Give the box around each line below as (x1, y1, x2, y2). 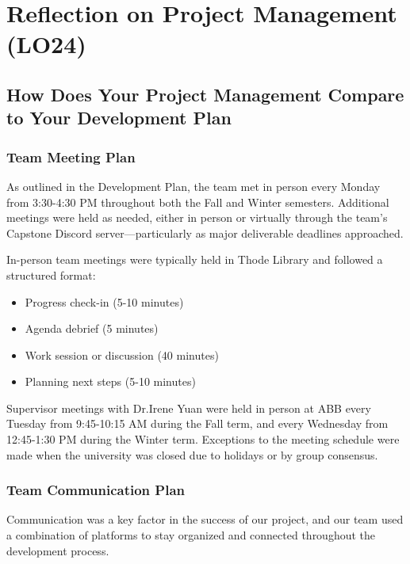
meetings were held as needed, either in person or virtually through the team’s (6, 209, 388, 226)
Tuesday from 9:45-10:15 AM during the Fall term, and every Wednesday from (6, 415, 389, 432)
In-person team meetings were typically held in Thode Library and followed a (6, 251, 383, 268)
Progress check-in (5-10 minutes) (25, 293, 184, 310)
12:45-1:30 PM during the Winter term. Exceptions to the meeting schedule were (6, 431, 400, 448)
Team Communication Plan (6, 480, 186, 500)
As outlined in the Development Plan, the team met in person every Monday (6, 177, 381, 194)
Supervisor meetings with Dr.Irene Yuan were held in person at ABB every (6, 399, 371, 416)
